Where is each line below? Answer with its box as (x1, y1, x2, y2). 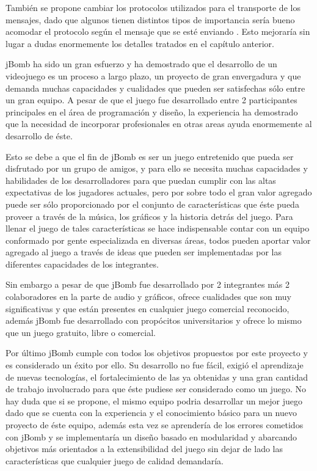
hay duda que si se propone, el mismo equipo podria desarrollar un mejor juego (5, 394, 302, 407)
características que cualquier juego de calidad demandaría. (5, 454, 224, 467)
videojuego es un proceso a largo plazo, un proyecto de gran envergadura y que (5, 69, 301, 82)
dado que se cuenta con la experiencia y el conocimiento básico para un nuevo (5, 406, 297, 419)
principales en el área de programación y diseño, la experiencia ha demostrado (5, 105, 298, 118)
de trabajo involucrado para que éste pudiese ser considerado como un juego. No (5, 382, 307, 395)
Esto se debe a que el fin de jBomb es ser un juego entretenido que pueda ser (5, 150, 294, 162)
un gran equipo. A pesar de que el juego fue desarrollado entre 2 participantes (5, 93, 297, 106)
